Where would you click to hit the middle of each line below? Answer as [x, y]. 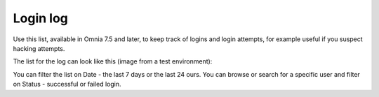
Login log [40, 18]
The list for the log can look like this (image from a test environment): [113, 61]
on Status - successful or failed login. [67, 84]
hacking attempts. [39, 48]
